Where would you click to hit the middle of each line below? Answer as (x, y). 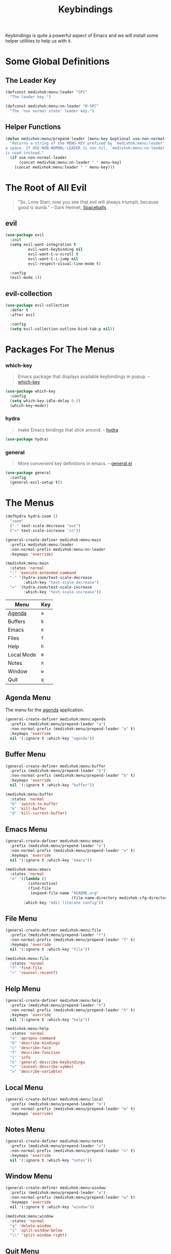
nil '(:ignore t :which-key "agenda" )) (52, 738)
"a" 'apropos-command (33, 1038)
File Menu (21, 918)
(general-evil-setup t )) (36, 482)
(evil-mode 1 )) (26, 278)
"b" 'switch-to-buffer (34, 804)
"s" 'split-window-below (36, 1230)
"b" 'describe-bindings (35, 1043)
